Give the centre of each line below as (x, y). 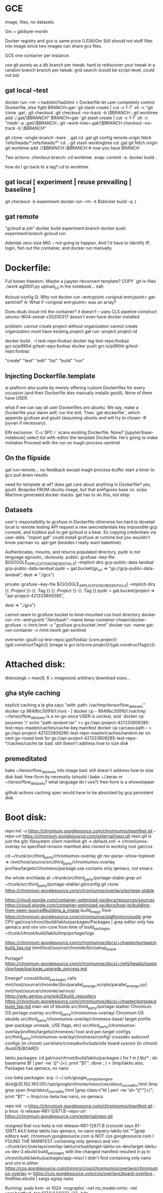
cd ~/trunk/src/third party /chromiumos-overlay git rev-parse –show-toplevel (80, 856)
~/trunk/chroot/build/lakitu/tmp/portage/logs (50, 933)
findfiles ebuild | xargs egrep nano (39, 1178)
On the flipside (28, 458)
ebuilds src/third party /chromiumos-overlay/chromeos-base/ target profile (78, 1019)
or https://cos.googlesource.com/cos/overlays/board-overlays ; (91, 1173)
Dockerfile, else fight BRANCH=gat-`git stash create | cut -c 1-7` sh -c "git (79, 107)
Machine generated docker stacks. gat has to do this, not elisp (67, 495)
